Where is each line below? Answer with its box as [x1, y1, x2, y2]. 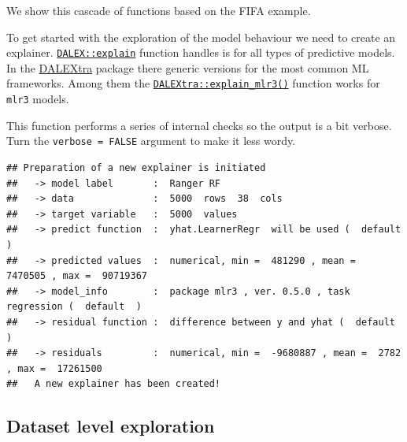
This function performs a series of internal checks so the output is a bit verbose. [6, 117, 392, 133]
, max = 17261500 [6, 362, 102, 374]
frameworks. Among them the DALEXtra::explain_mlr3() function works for [6, 75, 380, 91]
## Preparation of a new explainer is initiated [6, 162, 266, 173]
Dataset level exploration [6, 414, 215, 438]
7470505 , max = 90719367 [6, 270, 147, 282]
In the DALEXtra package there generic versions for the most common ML [6, 59, 369, 76]
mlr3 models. [6, 91, 69, 107]
